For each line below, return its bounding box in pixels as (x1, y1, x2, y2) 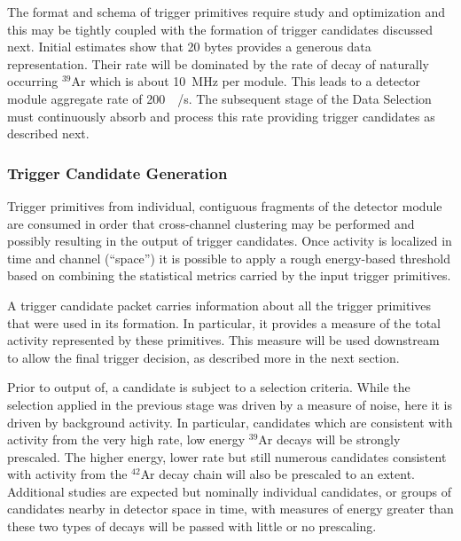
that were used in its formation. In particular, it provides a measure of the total (7, 313, 441, 332)
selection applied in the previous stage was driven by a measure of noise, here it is (7, 395, 452, 413)
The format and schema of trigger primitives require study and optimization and (7, 3, 445, 20)
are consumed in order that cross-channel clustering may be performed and (7, 214, 415, 232)
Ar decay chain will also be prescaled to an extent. (140, 465, 415, 483)
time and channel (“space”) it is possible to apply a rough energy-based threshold (7, 248, 450, 267)
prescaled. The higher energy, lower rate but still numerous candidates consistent (7, 447, 447, 466)
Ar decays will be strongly (258, 430, 401, 449)
